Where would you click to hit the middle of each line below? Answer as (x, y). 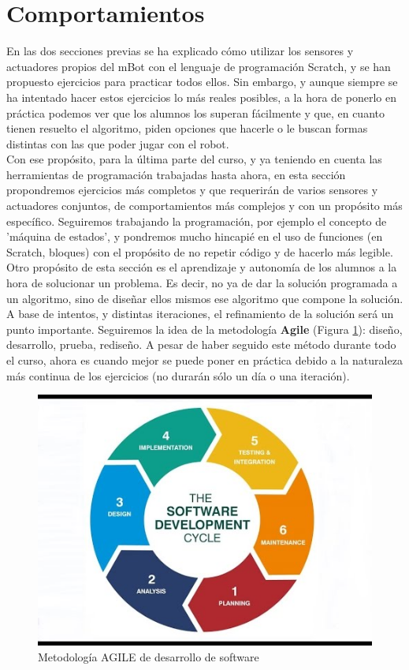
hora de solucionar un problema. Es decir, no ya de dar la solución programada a (202, 283)
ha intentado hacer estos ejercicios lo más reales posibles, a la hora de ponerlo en (201, 97)
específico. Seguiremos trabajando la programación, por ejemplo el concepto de (197, 221)
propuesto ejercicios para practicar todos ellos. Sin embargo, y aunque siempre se (202, 82)
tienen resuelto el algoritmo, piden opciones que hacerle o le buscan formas (187, 128)
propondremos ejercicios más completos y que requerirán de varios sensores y (192, 190)
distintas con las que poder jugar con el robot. (118, 143)
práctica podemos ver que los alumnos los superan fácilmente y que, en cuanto (195, 112)
